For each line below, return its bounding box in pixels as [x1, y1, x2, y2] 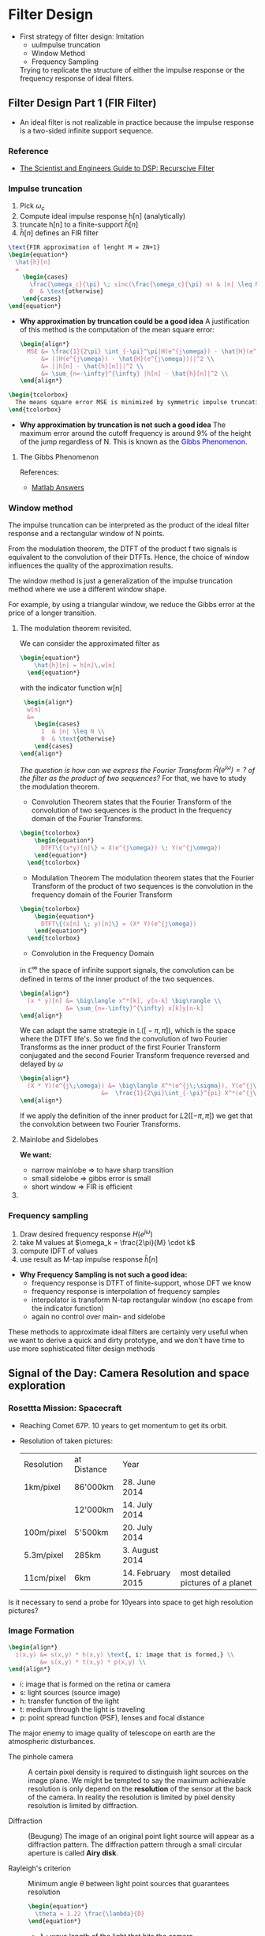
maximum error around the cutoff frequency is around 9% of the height [19, 428, 252, 437]
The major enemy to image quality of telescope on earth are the [8, 1728, 215, 1738]
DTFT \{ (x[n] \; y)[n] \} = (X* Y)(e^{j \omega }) [40, 920, 197, 928]
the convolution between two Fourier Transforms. [19, 1119, 181, 1128]
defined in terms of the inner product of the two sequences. [19, 974, 215, 984]
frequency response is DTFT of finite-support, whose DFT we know [31, 1278, 252, 1288]
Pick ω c [19, 201, 45, 212]
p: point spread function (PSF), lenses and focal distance [19, 1713, 205, 1723]
